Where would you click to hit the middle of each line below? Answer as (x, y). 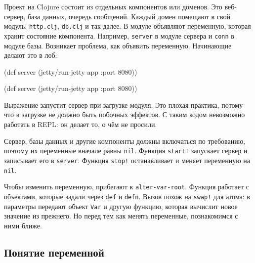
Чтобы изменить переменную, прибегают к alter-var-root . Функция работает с (127, 187)
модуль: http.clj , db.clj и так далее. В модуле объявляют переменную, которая (127, 26)
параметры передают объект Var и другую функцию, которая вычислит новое (121, 206)
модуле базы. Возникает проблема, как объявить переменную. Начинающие (118, 45)
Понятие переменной (54, 252)
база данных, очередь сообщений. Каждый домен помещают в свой (129, 16)
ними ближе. (23, 225)
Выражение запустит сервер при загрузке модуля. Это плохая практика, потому (124, 105)
